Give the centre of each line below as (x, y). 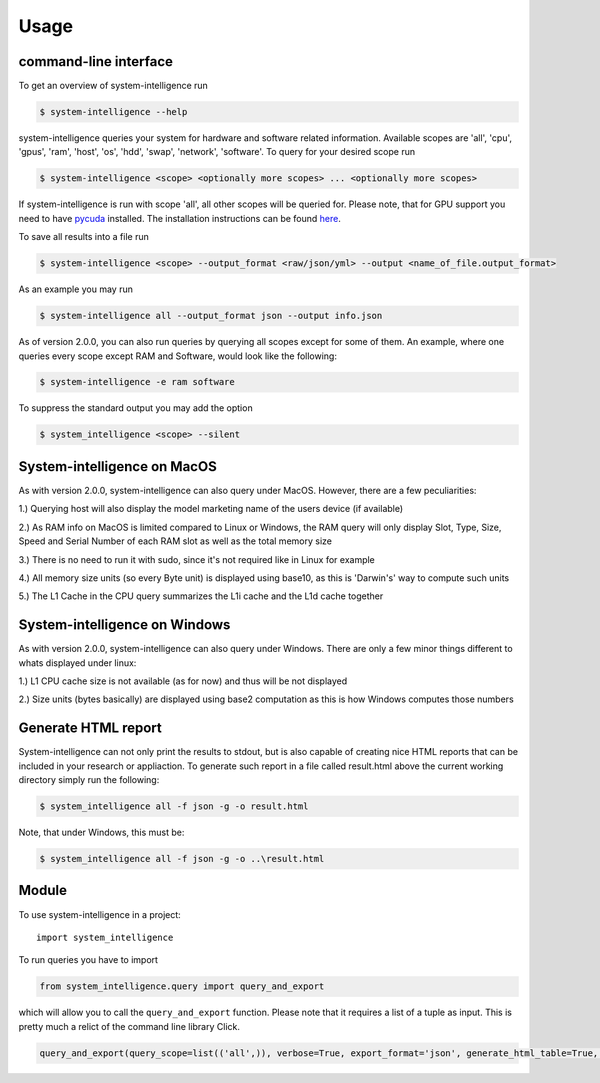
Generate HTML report (90, 728)
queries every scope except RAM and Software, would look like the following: (177, 356)
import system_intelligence (105, 937)
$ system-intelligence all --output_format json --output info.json (211, 316)
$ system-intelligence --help (113, 112)
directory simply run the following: (89, 780)
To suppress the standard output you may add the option (136, 408)
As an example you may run (76, 289)
